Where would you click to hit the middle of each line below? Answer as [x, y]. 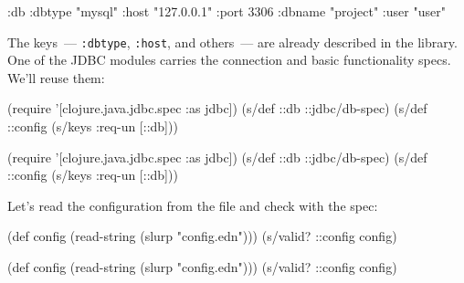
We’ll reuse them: [56, 77]
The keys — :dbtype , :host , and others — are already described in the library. [232, 42]
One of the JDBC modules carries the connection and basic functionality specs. [229, 60]
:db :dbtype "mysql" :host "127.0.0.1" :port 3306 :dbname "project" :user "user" [227, 11]
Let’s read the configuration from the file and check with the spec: [193, 205]
